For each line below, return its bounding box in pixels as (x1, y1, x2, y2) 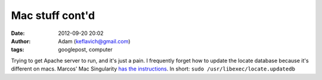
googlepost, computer (58, 46, 113, 53)
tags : (11, 46, 24, 53)
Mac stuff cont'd (11, 9, 95, 22)
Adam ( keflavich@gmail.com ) (58, 37, 131, 44)
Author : (11, 37, 31, 44)
